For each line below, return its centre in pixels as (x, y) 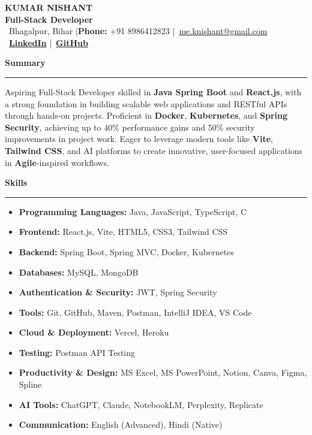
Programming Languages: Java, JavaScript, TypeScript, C (133, 211)
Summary (25, 63)
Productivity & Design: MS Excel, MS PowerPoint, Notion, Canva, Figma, (163, 372)
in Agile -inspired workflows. (57, 162)
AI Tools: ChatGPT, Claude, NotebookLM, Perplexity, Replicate (141, 404)
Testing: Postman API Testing (77, 352)
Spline (30, 384)
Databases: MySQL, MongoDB (79, 272)
